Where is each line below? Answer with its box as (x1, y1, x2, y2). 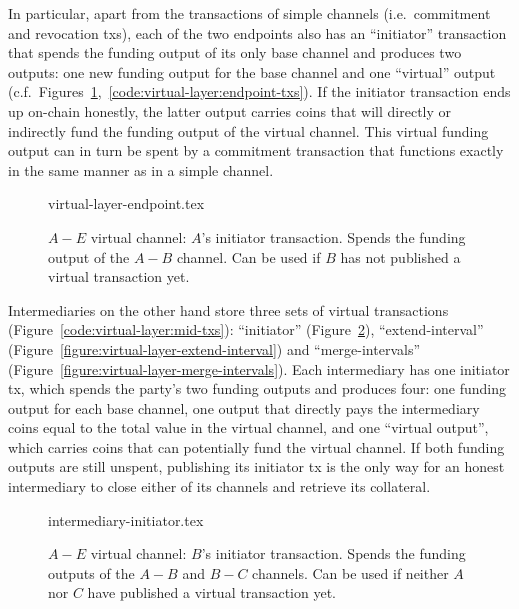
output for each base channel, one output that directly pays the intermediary (8, 397, 480, 418)
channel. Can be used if (176, 246, 321, 267)
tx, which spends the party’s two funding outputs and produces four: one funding (8, 378, 506, 399)
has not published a (340, 246, 461, 267)
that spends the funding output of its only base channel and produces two (8, 42, 462, 63)
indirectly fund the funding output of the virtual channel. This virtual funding (8, 120, 489, 141)
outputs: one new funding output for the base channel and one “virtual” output (8, 61, 496, 82)
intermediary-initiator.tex (48, 509, 204, 530)
